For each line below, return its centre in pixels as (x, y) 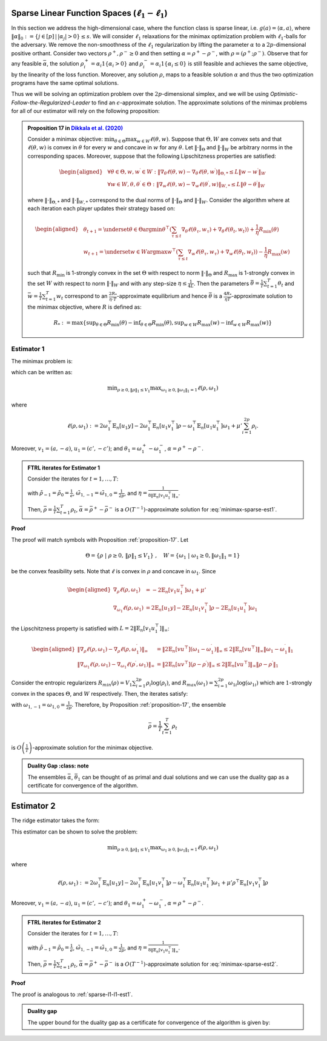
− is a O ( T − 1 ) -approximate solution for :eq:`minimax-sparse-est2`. (194, 963)
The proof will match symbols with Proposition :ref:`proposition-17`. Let (100, 539)
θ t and (286, 284)
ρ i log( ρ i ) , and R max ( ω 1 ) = (180, 684)
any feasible (26, 63)
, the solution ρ (65, 63)
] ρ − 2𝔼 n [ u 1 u (226, 608)
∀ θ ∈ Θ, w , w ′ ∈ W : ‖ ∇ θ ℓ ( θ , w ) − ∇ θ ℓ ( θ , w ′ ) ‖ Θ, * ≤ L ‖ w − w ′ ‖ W (187, 172)
